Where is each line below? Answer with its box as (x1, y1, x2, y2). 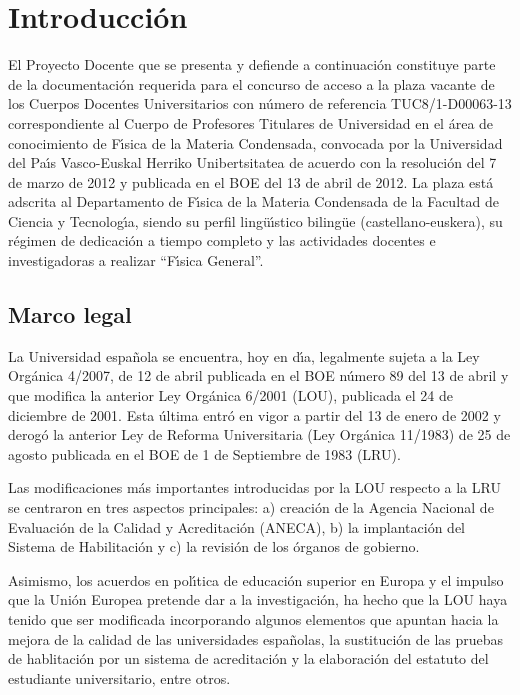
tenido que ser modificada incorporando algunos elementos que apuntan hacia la (8, 608, 499, 629)
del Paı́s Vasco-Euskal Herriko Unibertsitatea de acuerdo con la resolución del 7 (8, 152, 497, 173)
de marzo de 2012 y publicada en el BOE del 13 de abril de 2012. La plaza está (8, 171, 494, 192)
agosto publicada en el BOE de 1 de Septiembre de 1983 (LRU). (8, 443, 401, 464)
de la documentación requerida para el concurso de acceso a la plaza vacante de (8, 73, 495, 94)
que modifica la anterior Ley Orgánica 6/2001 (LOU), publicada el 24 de (8, 385, 454, 406)
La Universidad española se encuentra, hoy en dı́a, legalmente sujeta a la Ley (8, 345, 480, 366)
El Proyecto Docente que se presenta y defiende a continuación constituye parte (8, 54, 496, 75)
